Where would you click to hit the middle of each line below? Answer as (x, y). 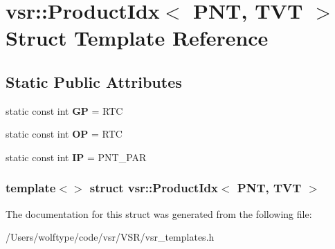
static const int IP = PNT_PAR (76, 157)
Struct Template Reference (137, 38)
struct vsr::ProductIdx (154, 188)
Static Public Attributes (94, 81)
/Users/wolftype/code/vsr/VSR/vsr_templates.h (110, 237)
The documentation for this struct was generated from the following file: (159, 213)
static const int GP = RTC (64, 110)
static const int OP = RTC (64, 134)
